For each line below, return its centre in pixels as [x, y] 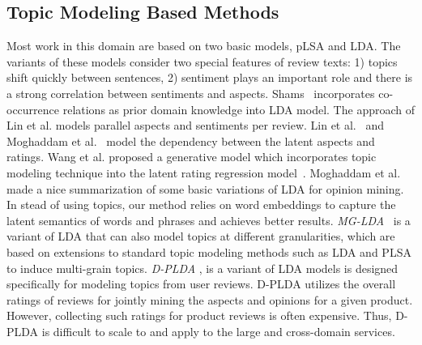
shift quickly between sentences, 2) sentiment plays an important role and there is [210, 77]
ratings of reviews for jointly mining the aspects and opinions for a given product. [210, 299]
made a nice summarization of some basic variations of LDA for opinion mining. [205, 188]
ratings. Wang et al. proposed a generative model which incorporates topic [192, 157]
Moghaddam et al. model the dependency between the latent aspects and [191, 141]
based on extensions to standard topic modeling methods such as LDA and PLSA [209, 251]
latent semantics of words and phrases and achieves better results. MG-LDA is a [209, 220]
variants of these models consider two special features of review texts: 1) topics [202, 61]
